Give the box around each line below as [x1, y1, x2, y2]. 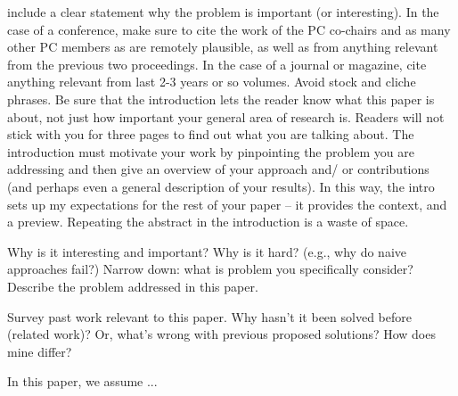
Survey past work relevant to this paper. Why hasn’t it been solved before [7, 307, 412, 326]
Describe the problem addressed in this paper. [7, 276, 258, 295]
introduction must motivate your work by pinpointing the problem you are [7, 142, 414, 161]
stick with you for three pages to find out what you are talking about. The [7, 125, 414, 144]
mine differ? [7, 342, 72, 360]
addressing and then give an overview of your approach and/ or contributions [7, 160, 429, 178]
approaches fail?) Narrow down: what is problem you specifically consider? [7, 260, 413, 278]
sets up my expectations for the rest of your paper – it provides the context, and [7, 194, 447, 213]
